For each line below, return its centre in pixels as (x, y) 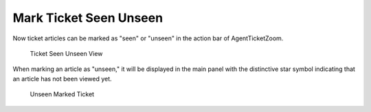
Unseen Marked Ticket (62, 94)
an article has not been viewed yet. (63, 79)
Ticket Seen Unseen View (66, 53)
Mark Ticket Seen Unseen (88, 18)
